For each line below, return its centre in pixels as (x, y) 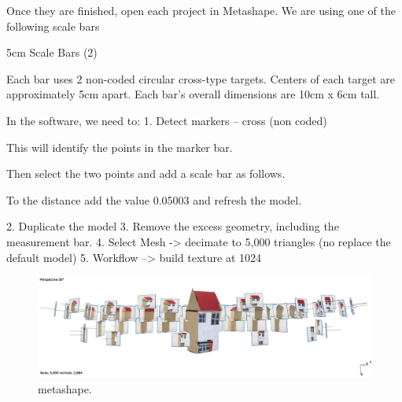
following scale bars (53, 26)
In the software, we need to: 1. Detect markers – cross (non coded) (167, 120)
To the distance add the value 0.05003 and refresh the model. (154, 199)
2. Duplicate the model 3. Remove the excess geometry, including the (173, 226)
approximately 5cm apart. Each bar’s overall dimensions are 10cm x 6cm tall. (193, 94)
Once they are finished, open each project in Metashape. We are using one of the (201, 10)
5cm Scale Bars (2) (52, 52)
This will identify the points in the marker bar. (120, 147)
